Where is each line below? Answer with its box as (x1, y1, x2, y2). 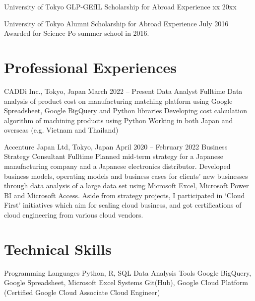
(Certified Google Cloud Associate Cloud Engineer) (4, 287, 160, 297)
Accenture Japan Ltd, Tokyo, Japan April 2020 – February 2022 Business (4, 141, 228, 151)
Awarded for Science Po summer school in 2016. (4, 28, 149, 38)
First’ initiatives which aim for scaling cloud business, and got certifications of (4, 200, 242, 210)
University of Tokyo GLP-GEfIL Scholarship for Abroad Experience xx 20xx (4, 1, 237, 11)
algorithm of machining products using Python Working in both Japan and (4, 115, 233, 125)
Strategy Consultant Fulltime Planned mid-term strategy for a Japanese (4, 151, 223, 161)
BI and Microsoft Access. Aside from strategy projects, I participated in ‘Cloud (4, 190, 245, 200)
